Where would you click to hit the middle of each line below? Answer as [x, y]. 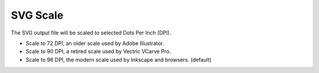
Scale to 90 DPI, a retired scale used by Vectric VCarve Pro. [98, 51]
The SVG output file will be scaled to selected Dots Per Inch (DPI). [91, 33]
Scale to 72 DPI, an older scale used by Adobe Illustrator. [95, 43]
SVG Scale [37, 15]
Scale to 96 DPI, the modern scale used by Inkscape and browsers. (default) [119, 60]
